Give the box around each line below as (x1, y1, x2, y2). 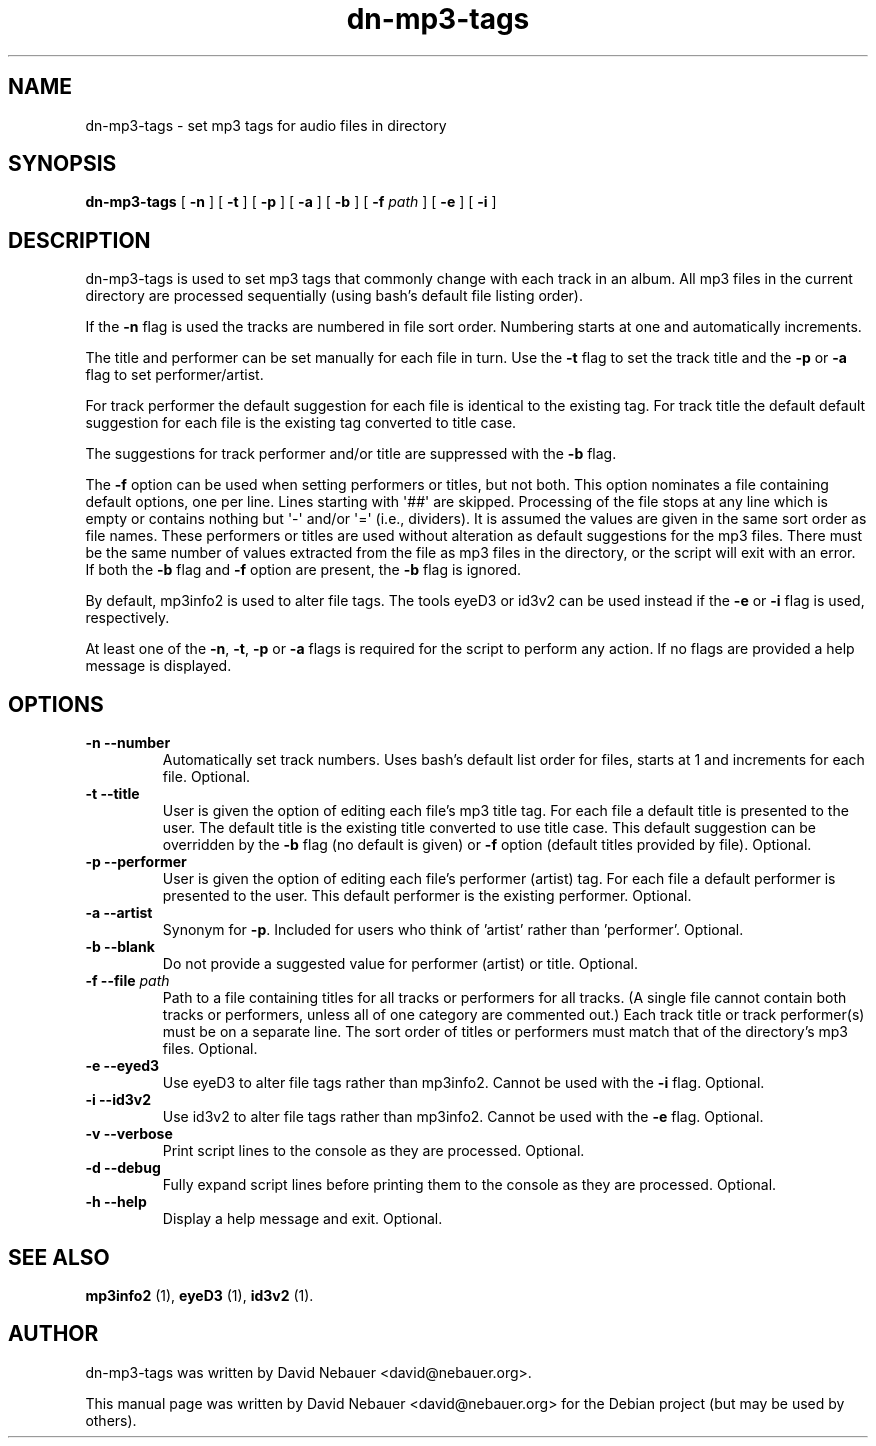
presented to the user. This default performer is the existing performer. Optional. (162, 887, 692, 905)
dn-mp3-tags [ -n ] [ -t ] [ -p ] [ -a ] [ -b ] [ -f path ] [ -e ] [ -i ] (85, 193, 497, 211)
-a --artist (85, 904, 153, 922)
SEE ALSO (8, 1244, 110, 1270)
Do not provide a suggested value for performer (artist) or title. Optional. (162, 955, 639, 973)
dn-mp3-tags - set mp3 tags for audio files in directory (85, 116, 447, 134)
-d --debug (85, 1159, 161, 1177)
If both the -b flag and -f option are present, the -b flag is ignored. (85, 561, 522, 579)
